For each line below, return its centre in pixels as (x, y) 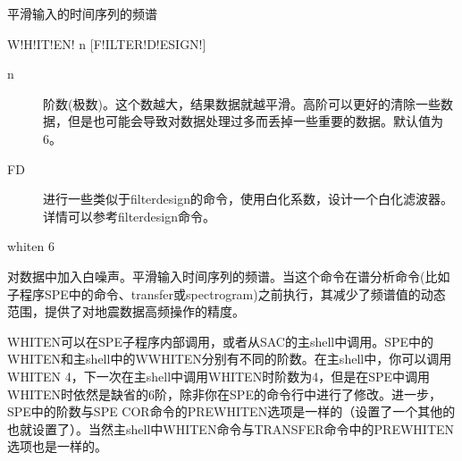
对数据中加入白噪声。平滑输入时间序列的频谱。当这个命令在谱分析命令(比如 (229, 276)
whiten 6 (31, 246)
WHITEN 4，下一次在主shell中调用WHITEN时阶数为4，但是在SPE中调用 (218, 376)
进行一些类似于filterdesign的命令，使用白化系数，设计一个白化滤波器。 (248, 199)
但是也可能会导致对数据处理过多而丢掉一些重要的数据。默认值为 (255, 121)
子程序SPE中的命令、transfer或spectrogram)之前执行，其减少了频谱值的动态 (227, 293)
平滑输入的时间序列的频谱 (82, 13)
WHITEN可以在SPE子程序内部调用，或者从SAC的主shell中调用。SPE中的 (221, 341)
